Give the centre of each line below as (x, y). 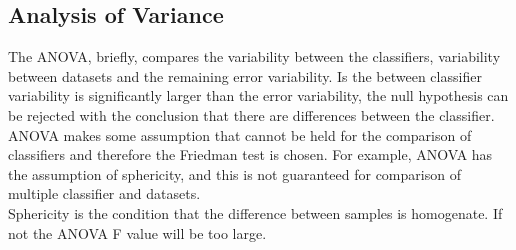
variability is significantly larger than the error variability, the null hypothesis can (258, 95)
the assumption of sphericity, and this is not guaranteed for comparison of (234, 173)
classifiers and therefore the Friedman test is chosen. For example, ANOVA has (250, 154)
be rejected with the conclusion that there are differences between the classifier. (251, 114)
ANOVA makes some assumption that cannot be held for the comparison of (240, 134)
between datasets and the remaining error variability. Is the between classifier (245, 75)
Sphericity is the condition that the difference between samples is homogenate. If (255, 212)
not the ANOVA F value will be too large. (137, 232)
